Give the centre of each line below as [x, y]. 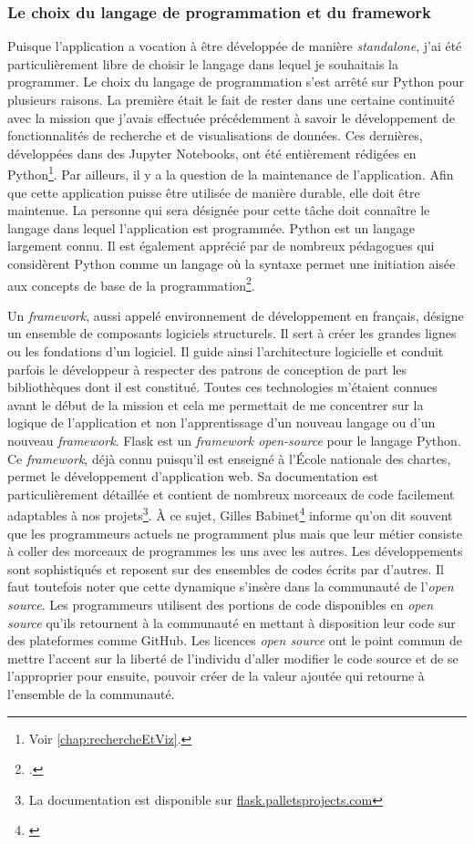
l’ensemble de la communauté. [91, 693]
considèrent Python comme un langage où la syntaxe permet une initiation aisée [232, 263]
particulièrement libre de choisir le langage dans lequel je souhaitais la [203, 63]
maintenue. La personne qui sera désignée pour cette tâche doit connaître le [219, 210]
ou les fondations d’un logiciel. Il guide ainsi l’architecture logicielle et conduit [226, 351]
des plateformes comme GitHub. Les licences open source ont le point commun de [235, 640]
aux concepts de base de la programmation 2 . [131, 283]
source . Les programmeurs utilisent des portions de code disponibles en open [221, 604]
